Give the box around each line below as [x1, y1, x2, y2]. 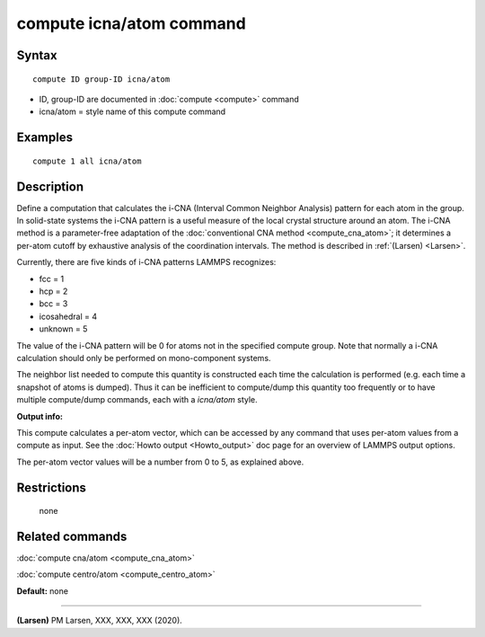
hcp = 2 [39, 286, 68, 296]
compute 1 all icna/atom [32, 155, 142, 166]
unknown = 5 [39, 323, 88, 334]
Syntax [16, 48, 57, 63]
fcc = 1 [39, 273, 65, 284]
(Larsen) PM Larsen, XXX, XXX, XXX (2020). [16, 615, 183, 626]
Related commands [16, 528, 128, 544]
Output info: [16, 411, 63, 421]
